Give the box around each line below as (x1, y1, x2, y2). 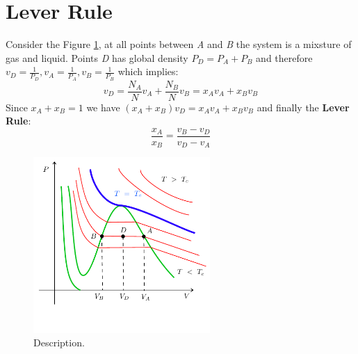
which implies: (117, 64, 179, 79)
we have (86, 99, 120, 114)
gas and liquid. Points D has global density (6, 50, 188, 65)
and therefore (256, 50, 313, 65)
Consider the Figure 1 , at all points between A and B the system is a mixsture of (6, 37, 352, 51)
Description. (33, 335, 85, 350)
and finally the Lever (257, 99, 350, 114)
